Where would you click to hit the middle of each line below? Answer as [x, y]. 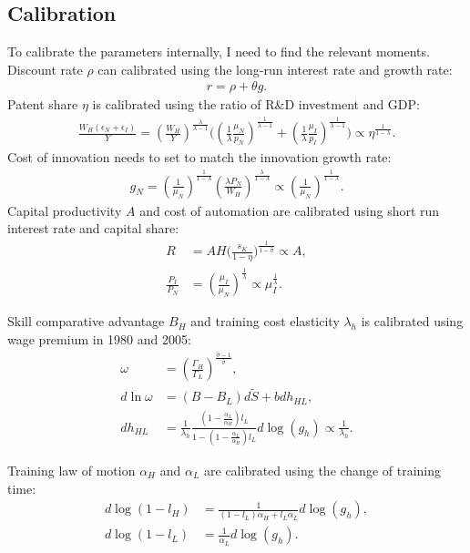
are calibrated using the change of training [323, 470]
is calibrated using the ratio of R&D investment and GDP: [256, 104]
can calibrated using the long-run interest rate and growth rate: [275, 69]
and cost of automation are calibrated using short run [290, 210]
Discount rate [45, 69]
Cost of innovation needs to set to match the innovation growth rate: [199, 157]
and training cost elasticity [265, 321]
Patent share [43, 104]
